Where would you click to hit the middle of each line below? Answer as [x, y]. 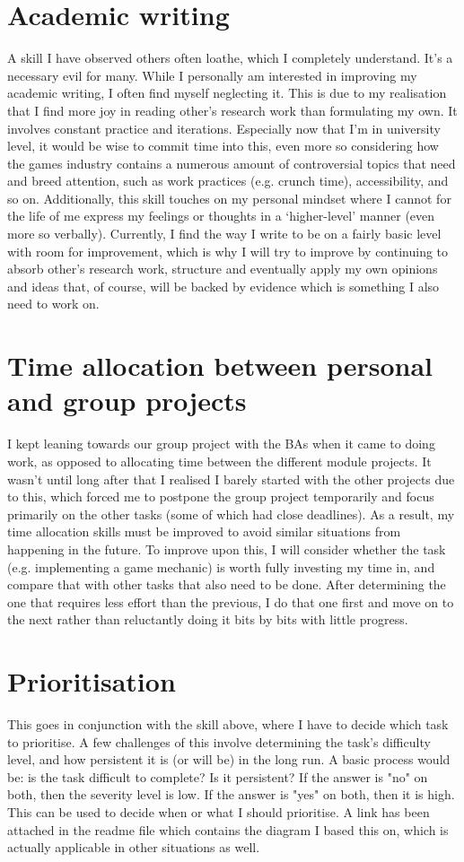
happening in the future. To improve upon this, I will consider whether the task [227, 549]
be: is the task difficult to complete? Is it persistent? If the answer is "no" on [218, 776]
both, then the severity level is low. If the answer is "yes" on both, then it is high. [231, 794]
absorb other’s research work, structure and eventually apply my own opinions [223, 269]
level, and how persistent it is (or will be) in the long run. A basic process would [229, 759]
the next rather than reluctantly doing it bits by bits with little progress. [208, 619]
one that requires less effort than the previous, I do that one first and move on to [231, 601]
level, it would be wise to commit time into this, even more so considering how [223, 146]
